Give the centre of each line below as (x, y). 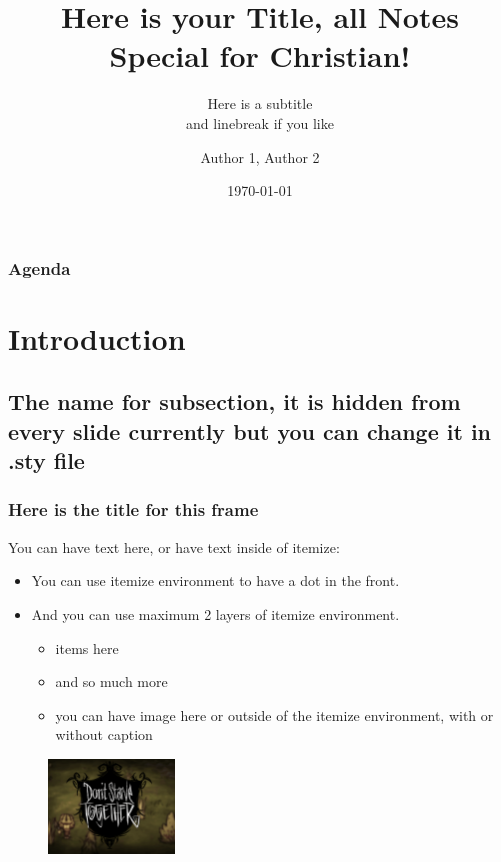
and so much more (111, 681)
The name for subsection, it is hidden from (234, 401)
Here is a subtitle (260, 103)
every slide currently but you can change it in (250, 430)
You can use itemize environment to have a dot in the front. (215, 580)
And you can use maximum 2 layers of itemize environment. (215, 613)
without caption (104, 734)
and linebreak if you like (260, 122)
